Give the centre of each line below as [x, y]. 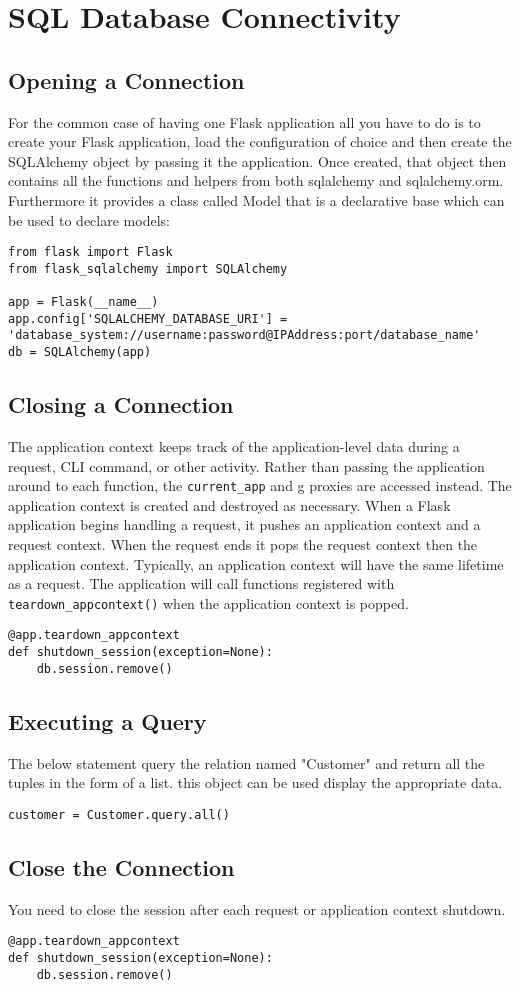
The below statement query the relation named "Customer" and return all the [246, 762]
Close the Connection [121, 866]
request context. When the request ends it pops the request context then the [243, 543]
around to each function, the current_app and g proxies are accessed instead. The [260, 485]
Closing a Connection [121, 404]
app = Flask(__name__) [83, 302]
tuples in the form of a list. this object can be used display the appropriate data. [255, 782]
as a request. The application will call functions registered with [201, 583]
